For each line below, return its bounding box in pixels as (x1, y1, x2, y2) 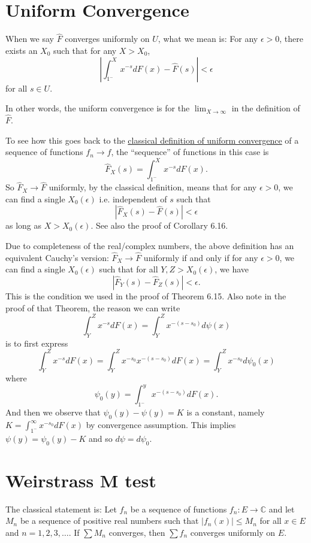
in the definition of (231, 102, 300, 114)
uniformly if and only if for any (143, 251, 258, 263)
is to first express (5, 336, 68, 349)
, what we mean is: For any (158, 32, 258, 45)
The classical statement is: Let (5, 502, 117, 515)
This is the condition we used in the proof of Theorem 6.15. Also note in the (5, 290, 286, 302)
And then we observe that (5, 406, 101, 418)
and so (88, 432, 113, 444)
